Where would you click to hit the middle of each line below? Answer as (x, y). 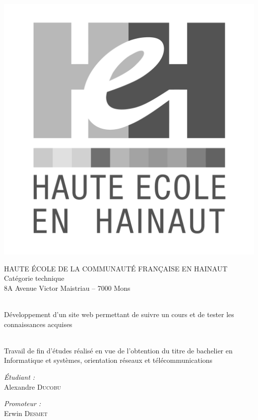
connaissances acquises (38, 324)
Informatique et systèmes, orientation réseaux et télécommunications (108, 360)
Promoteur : (23, 403)
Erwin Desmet (26, 413)
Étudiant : (20, 377)
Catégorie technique (34, 278)
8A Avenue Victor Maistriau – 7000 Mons (67, 288)
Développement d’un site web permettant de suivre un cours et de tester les (119, 314)
